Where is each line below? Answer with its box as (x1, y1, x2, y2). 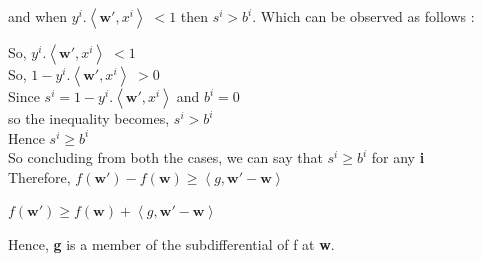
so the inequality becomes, (8, 108, 170, 128)
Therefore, (8, 166, 71, 187)
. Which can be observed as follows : (252, 6, 475, 26)
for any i (371, 147, 425, 168)
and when (8, 6, 68, 26)
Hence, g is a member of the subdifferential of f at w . (8, 233, 335, 254)
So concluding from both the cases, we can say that (8, 147, 323, 168)
